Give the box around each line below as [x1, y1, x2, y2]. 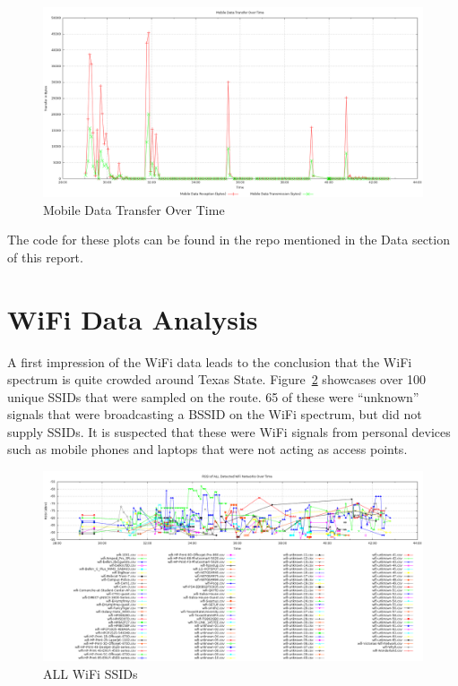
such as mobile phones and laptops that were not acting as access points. [7, 440, 408, 459]
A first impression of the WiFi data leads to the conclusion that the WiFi [7, 352, 412, 371]
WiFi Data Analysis [7, 300, 258, 337]
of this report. [7, 247, 83, 266]
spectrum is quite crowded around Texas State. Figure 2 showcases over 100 [7, 370, 427, 389]
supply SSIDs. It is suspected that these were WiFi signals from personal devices [7, 422, 451, 441]
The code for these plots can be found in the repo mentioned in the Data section [7, 230, 450, 249]
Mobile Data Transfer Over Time [43, 200, 225, 219]
